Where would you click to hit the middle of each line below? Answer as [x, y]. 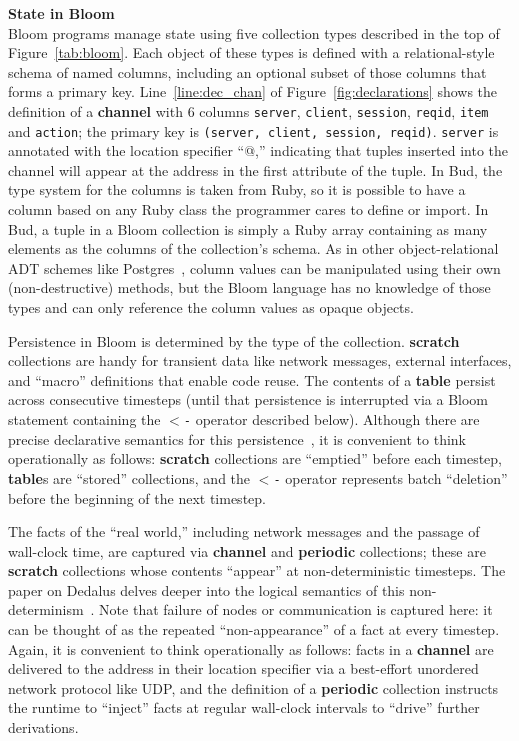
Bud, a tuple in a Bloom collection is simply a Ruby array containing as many [248, 228]
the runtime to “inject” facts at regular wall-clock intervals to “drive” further [244, 707]
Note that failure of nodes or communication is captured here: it [296, 609]
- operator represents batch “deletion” [390, 477]
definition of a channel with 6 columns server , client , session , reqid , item [248, 110]
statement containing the [84, 419]
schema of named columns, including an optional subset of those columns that [247, 71]
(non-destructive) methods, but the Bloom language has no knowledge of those [249, 287]
